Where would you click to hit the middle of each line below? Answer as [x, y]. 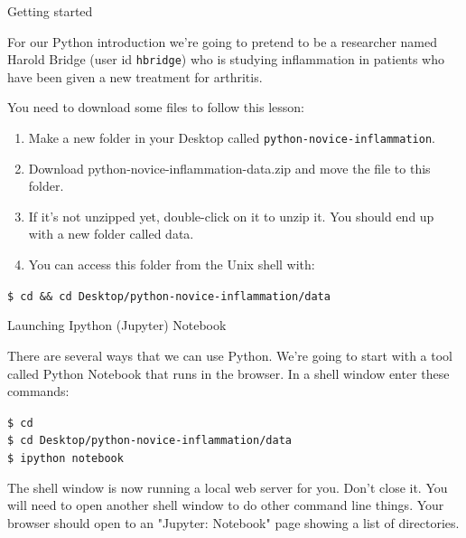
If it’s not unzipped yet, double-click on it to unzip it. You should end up [231, 216]
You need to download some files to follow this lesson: [156, 107]
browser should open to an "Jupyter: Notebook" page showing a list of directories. [233, 522]
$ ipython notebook [65, 458]
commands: [38, 391]
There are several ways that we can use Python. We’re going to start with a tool [230, 355]
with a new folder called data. [111, 234]
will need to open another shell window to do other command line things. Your [226, 505]
